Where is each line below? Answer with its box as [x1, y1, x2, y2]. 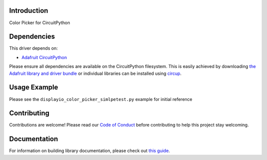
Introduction [9, 6, 48, 15]
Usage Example [9, 83, 58, 92]
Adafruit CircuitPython [21, 54, 67, 60]
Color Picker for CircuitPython [9, 20, 70, 26]
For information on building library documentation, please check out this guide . [9, 148, 170, 154]
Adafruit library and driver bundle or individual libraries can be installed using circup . [9, 70, 182, 76]
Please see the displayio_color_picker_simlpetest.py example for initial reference [9, 96, 192, 102]
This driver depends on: [9, 45, 58, 51]
